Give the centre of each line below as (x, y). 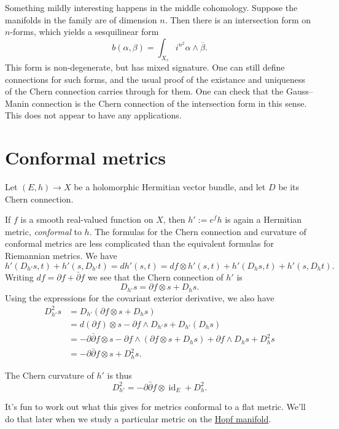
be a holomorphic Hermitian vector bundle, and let (170, 187)
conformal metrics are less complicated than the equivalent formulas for (139, 243)
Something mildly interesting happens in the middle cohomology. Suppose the (151, 7)
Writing (19, 276)
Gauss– (299, 91)
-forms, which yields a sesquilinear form (84, 32)
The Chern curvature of (49, 375)
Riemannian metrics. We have (61, 256)
